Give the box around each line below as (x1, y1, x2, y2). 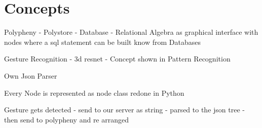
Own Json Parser (4, 70, 57, 81)
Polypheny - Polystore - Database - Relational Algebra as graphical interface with (4, 27, 258, 37)
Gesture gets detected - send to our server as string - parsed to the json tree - (4, 104, 245, 115)
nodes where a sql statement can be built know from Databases (4, 36, 201, 47)
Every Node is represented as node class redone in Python (4, 87, 184, 98)
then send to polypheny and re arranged (4, 114, 129, 124)
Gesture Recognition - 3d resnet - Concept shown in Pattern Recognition (4, 53, 231, 64)
